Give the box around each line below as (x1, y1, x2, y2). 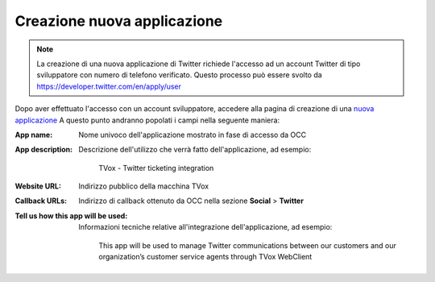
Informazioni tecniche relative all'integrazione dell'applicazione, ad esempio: (78, 222, 333, 232)
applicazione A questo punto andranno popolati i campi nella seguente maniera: (14, 115, 280, 125)
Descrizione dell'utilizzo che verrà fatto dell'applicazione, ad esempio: (78, 145, 312, 155)
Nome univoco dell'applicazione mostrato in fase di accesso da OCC (78, 130, 306, 139)
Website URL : (14, 181, 62, 191)
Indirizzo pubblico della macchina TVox (78, 181, 209, 191)
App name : (14, 130, 53, 139)
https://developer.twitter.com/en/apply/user (36, 81, 181, 91)
